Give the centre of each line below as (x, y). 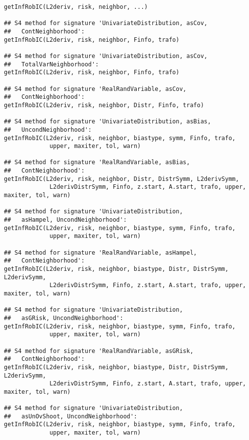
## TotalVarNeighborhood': (51, 64)
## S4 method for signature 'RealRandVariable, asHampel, (100, 252)
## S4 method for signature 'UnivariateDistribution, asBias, (108, 122)
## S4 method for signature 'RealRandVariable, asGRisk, (99, 351)
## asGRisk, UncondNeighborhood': (64, 318)
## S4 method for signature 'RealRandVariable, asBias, (97, 162)
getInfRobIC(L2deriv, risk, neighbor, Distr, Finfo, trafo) (104, 105)
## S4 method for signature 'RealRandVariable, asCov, (95, 89)
